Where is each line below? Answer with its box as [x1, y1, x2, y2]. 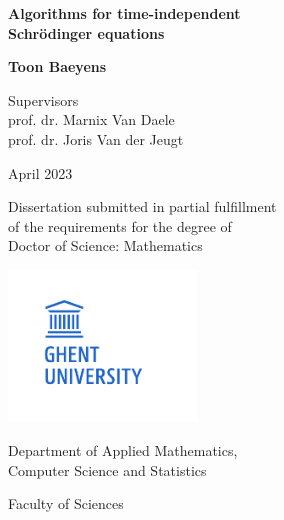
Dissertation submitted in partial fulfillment [8, 196, 277, 217]
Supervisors [8, 89, 79, 110]
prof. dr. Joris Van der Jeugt [8, 128, 184, 149]
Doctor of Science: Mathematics [8, 235, 203, 256]
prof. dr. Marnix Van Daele [8, 109, 175, 130]
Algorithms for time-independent [8, 3, 241, 23]
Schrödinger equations [8, 22, 165, 43]
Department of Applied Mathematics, [8, 440, 238, 461]
